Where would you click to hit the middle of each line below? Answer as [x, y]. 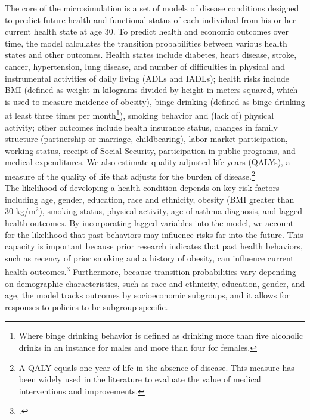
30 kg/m [20, 211]
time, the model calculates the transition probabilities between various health [146, 43]
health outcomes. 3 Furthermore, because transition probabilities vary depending [151, 271]
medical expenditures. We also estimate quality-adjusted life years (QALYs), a [148, 162]
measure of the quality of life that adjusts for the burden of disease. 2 [130, 175]
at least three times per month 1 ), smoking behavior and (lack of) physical [139, 114]
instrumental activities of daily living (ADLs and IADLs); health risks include [147, 78]
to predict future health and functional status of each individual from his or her [151, 19]
